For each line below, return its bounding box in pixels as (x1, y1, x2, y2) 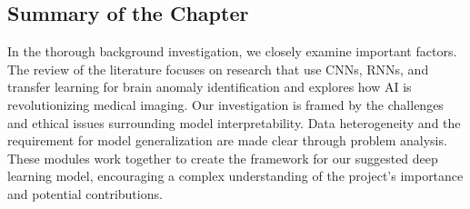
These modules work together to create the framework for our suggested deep (7, 148, 438, 167)
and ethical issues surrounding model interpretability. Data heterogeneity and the (7, 113, 461, 132)
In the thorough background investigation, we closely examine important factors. (7, 42, 457, 61)
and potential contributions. (7, 184, 163, 203)
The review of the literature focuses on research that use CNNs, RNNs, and (7, 59, 429, 78)
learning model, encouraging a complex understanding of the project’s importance (7, 166, 464, 185)
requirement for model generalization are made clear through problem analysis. (7, 131, 447, 150)
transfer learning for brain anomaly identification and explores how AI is (7, 77, 412, 96)
